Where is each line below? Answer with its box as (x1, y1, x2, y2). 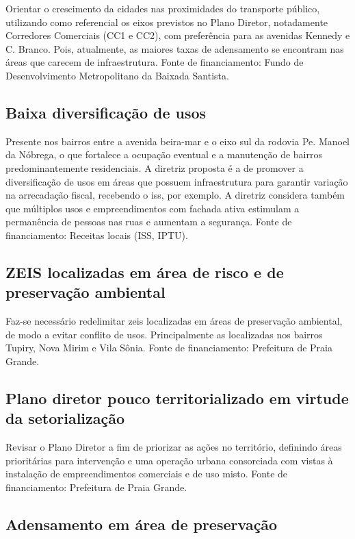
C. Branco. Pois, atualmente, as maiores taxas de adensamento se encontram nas (5, 41, 344, 55)
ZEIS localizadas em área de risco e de (5, 261, 284, 282)
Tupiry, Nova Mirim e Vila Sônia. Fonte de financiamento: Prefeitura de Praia (5, 340, 333, 355)
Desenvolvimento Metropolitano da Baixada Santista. (5, 68, 229, 82)
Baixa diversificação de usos (5, 101, 207, 123)
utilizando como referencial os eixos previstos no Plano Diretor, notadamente (5, 14, 328, 29)
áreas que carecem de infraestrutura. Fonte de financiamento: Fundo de (5, 55, 304, 69)
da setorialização (5, 408, 125, 429)
